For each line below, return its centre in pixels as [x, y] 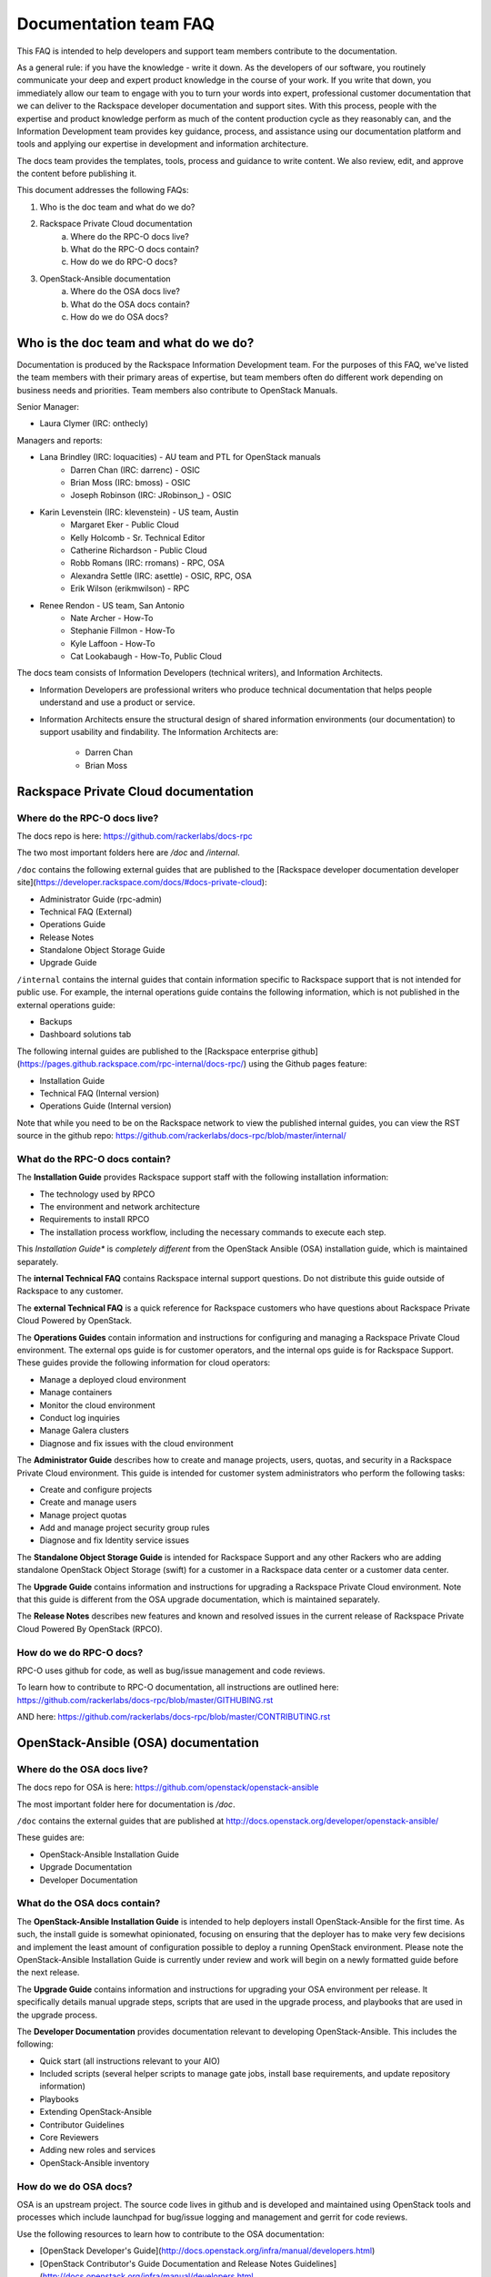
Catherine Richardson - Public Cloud [139, 550]
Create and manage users [88, 1502]
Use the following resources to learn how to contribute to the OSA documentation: [170, 2234]
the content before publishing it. [77, 174]
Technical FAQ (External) [86, 912]
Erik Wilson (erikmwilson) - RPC [130, 588]
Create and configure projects [96, 1489]
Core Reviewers [69, 2138]
